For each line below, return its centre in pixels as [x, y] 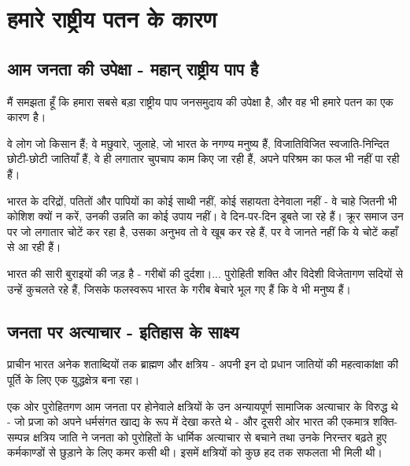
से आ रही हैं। [34, 247]
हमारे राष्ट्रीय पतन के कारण [112, 18]
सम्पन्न [18, 436]
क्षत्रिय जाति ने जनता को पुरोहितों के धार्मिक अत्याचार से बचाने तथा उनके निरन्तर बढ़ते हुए [210, 436]
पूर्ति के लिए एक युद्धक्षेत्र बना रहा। [74, 379]
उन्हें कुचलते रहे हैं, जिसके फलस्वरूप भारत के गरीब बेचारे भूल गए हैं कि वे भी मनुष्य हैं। [179, 288]
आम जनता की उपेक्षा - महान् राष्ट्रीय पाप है [133, 68]
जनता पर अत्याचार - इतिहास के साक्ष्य [123, 331]
